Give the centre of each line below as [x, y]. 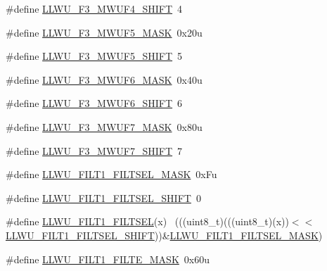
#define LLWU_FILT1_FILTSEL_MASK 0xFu [111, 174]
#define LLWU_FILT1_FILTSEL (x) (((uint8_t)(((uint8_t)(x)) [147, 221]
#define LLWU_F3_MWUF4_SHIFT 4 [94, 8]
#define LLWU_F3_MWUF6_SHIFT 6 [94, 103]
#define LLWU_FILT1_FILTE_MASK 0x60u [108, 259]
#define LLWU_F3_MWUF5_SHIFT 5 [94, 56]
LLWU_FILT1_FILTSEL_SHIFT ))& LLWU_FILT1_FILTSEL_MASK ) [164, 235]
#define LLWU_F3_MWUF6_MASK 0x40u [104, 79]
